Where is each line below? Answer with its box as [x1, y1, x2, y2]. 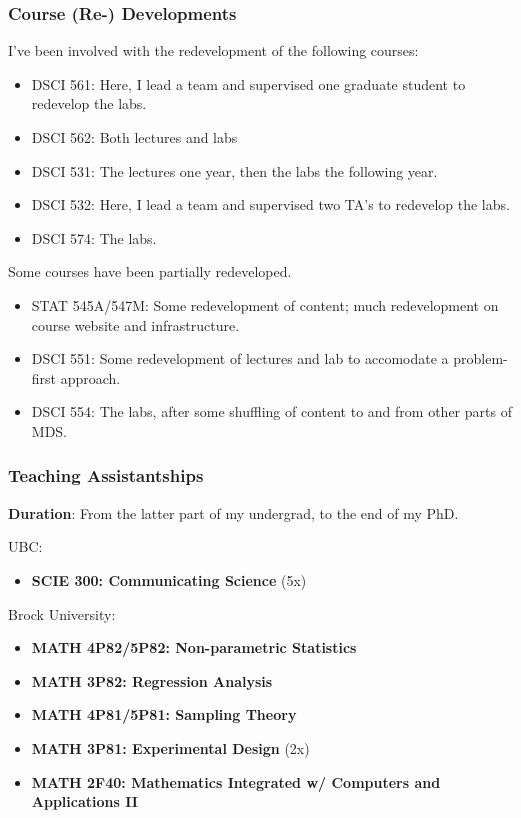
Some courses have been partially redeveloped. [8, 261, 292, 282]
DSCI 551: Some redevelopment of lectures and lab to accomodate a [31, 348, 449, 369]
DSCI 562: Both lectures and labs [31, 127, 238, 147]
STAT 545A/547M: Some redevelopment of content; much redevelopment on [31, 294, 499, 315]
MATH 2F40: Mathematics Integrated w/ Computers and [31, 771, 441, 792]
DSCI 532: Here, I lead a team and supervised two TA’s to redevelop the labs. [31, 194, 510, 215]
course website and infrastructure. [31, 314, 240, 335]
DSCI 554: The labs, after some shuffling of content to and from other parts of [31, 401, 512, 422]
